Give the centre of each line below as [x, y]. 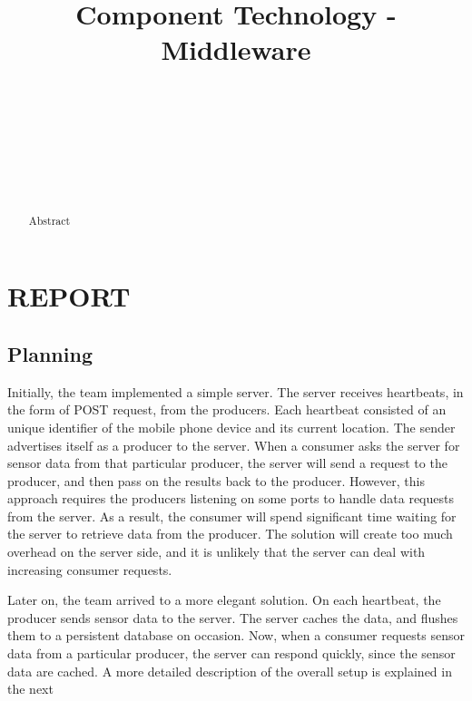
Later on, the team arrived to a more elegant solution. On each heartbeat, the [224, 600]
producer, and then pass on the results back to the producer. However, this [216, 480]
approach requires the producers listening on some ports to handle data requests [231, 498]
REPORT [69, 296]
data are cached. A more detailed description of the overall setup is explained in [230, 671]
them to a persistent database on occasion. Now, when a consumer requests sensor [236, 635]
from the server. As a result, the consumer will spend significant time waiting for [232, 516]
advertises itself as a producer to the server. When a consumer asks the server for [234, 445]
